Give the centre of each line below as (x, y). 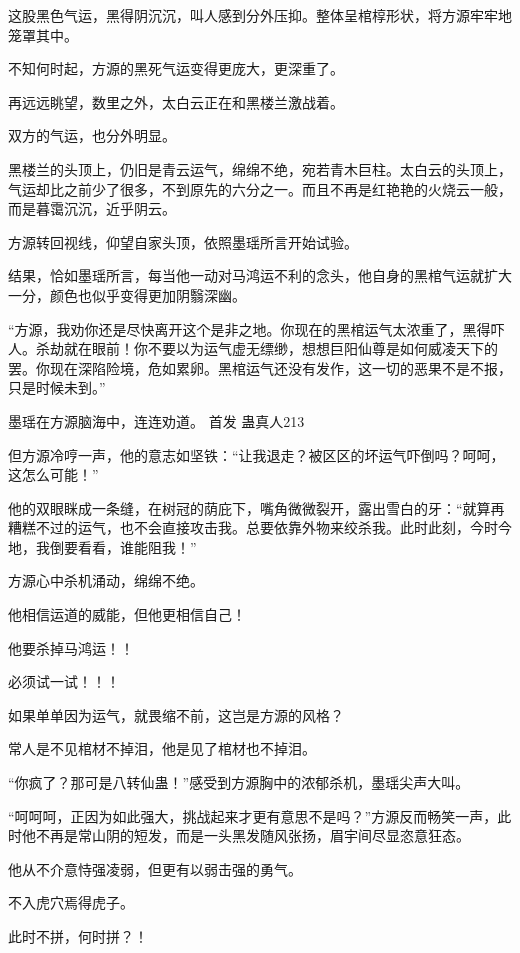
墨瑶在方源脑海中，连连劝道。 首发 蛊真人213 (156, 420)
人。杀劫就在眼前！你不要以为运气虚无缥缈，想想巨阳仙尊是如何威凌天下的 (253, 348)
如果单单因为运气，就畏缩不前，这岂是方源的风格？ (176, 714)
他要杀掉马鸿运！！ (71, 647)
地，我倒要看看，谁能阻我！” (102, 546)
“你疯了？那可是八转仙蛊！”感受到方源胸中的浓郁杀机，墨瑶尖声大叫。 (239, 782)
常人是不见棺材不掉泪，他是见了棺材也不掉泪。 (162, 748)
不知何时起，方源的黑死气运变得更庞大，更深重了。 (176, 68)
